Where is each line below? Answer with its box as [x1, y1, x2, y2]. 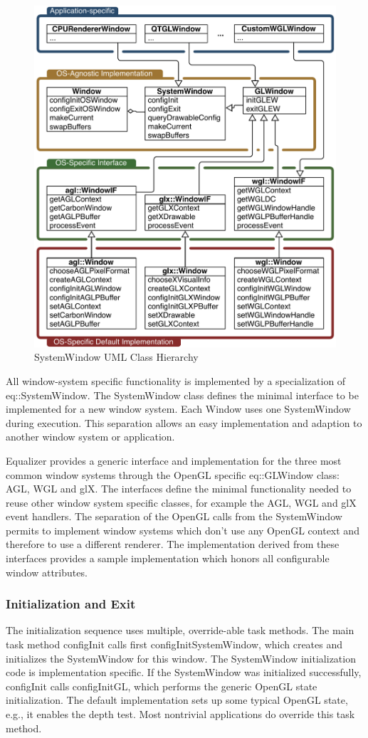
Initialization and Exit [6, 595, 136, 613]
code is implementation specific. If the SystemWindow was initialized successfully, [6, 665, 362, 680]
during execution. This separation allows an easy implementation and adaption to [6, 415, 362, 430]
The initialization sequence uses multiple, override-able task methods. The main [6, 623, 354, 638]
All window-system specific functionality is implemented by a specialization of [6, 373, 346, 388]
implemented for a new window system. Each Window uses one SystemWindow [6, 401, 351, 416]
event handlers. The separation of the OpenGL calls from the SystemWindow [6, 509, 342, 524]
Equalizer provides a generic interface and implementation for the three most [6, 453, 342, 468]
